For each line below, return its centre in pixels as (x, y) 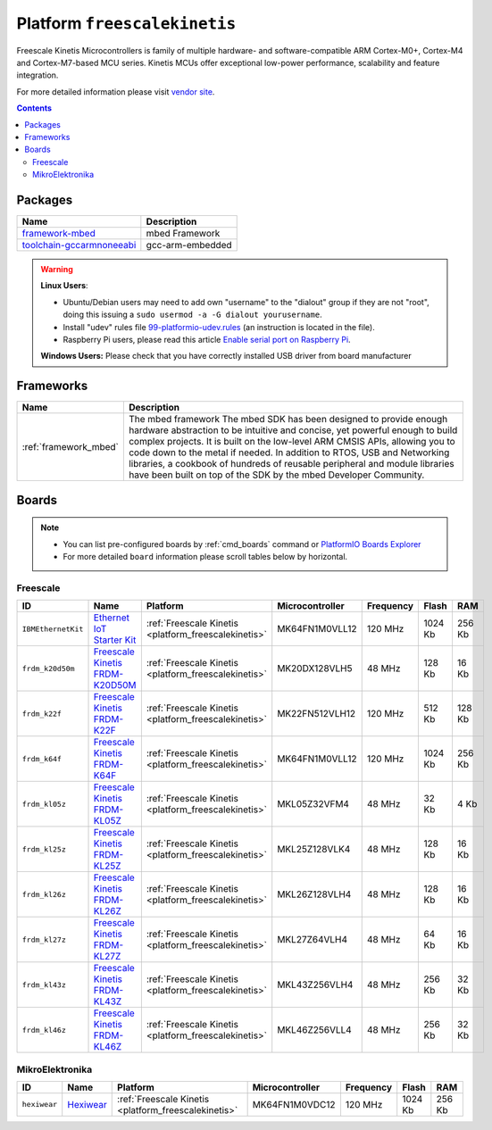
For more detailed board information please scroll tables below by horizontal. (205, 557)
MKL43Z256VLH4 (315, 985)
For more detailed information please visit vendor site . (116, 91)
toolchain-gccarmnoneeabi (79, 245)
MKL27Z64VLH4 (313, 940)
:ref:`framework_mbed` (71, 447)
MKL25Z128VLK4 (314, 850)
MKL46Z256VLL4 (314, 1030)
